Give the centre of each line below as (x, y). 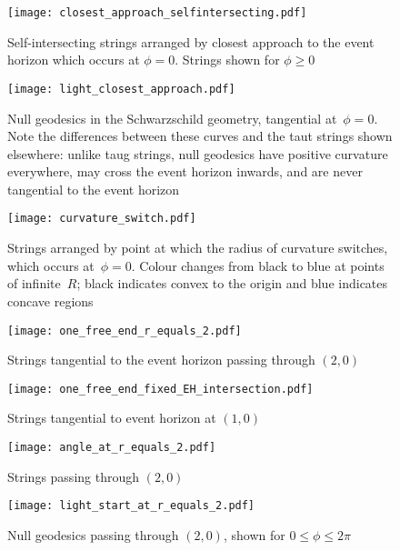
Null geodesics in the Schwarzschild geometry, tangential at (172, 118)
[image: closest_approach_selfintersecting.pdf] (157, 13)
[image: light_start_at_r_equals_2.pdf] (131, 506)
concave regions (50, 301)
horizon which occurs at (74, 60)
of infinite (34, 283)
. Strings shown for (227, 60)
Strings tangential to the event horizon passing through (161, 360)
